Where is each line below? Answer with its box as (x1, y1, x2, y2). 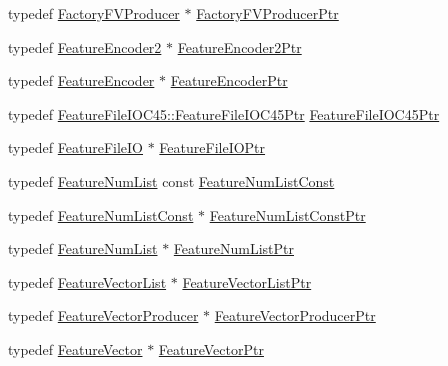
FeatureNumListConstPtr (209, 204, 366, 225)
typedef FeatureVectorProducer (8, 305, 199, 326)
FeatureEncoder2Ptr (177, 36, 302, 57)
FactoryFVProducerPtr (196, 3, 339, 23)
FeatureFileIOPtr (159, 137, 266, 158)
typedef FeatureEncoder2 (8, 36, 162, 57)
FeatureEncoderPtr (170, 70, 288, 91)
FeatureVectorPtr (158, 338, 264, 359)
